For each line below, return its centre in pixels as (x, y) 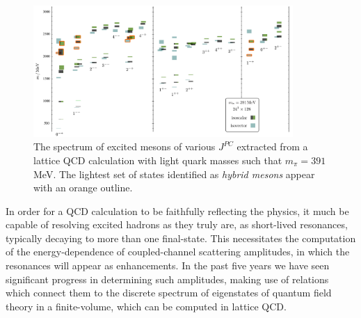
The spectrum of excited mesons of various (125, 146)
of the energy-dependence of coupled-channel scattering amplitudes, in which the (178, 252)
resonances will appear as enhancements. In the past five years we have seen (168, 265)
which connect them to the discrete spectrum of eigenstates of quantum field (169, 293)
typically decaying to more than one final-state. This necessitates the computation (181, 238)
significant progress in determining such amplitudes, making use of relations (167, 279)
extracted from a (272, 146)
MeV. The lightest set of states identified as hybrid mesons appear (174, 174)
